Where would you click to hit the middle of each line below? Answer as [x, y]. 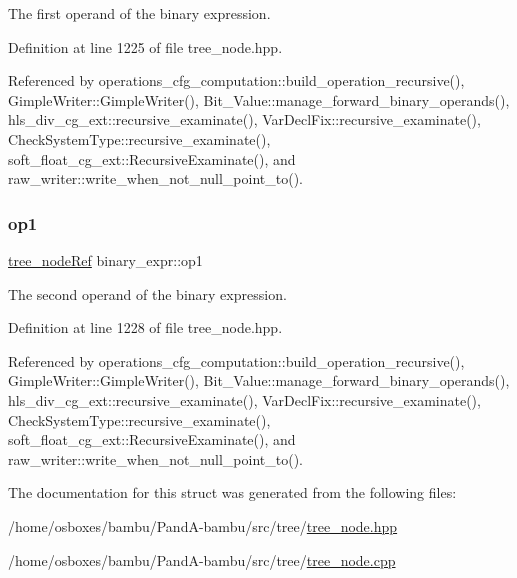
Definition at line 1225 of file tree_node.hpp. [145, 46]
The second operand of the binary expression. [147, 293]
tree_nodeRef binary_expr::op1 [105, 259]
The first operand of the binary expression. [139, 13]
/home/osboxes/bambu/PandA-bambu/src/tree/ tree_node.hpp [203, 525]
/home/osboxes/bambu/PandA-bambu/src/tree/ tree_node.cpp [202, 559]
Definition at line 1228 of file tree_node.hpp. [145, 327]
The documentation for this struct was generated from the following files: [232, 492]
